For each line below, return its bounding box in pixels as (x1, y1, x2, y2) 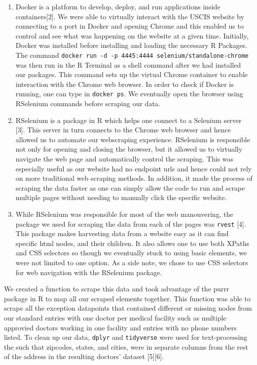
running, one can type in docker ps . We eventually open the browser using (15, 88, 243, 99)
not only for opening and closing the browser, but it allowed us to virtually (15, 144, 243, 154)
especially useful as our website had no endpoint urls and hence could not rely (15, 163, 252, 173)
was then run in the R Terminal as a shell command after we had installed (15, 59, 241, 70)
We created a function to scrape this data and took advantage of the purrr (4, 284, 229, 294)
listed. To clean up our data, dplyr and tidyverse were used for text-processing (4, 332, 248, 342)
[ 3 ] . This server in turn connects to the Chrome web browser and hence (15, 124, 231, 135)
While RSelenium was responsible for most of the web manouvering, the (15, 209, 233, 219)
